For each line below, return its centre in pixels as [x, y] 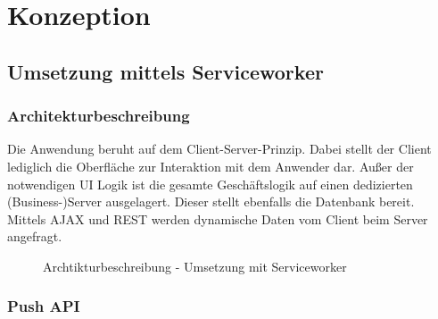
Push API [44, 306]
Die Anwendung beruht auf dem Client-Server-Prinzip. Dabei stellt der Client [219, 149]
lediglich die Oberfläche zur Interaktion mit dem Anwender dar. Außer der [211, 166]
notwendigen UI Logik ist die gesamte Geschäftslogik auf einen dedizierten [210, 184]
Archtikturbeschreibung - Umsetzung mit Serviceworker [195, 266]
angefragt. [35, 236]
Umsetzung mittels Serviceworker [165, 71]
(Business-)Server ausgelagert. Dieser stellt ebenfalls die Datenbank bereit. [211, 201]
